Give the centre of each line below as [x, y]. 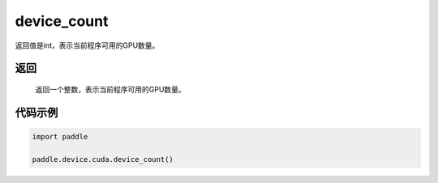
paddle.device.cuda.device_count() [103, 159]
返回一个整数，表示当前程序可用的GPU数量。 [110, 89]
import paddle [60, 136]
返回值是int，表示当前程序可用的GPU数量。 [87, 45]
